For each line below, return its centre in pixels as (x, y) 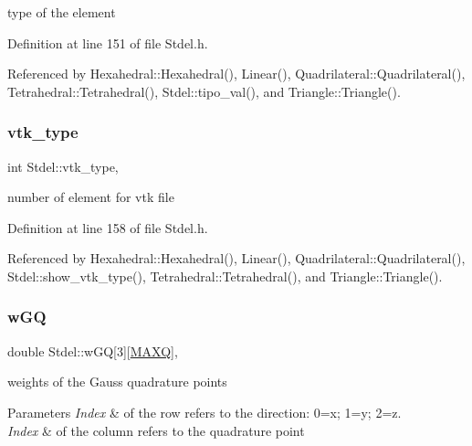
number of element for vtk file (91, 197)
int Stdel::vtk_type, (63, 166)
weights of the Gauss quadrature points (117, 382)
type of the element (62, 12)
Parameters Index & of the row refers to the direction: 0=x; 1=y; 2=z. (205, 412)
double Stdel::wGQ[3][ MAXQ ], (93, 350)
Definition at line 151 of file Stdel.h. (108, 42)
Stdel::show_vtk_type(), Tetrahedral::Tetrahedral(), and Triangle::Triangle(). (225, 276)
